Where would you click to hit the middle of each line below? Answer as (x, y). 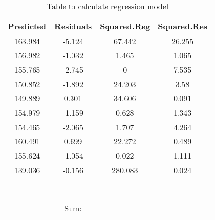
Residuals (73, 26)
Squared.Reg (125, 26)
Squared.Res (183, 26)
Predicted (27, 26)
